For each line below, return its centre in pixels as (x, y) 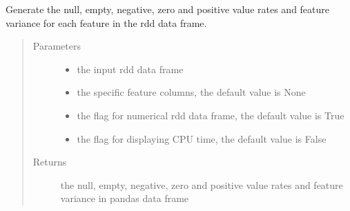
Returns (50, 162)
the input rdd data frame (130, 69)
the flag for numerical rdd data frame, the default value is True (211, 115)
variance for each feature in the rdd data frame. (106, 22)
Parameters (57, 46)
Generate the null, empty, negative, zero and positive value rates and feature (168, 9)
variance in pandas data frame (125, 198)
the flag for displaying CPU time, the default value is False (202, 138)
